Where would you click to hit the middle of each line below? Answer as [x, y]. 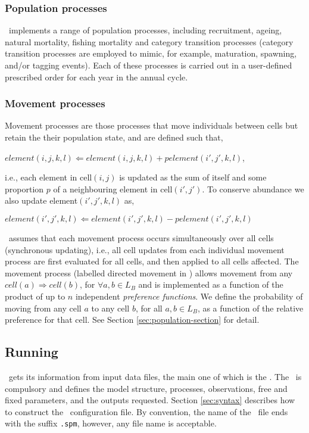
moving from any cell [43, 308]
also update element [41, 200]
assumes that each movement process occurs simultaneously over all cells [141, 237]
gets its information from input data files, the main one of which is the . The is [155, 376]
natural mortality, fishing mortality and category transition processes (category [149, 41]
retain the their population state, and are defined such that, [114, 137]
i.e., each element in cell [49, 177]
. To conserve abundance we [253, 189]
